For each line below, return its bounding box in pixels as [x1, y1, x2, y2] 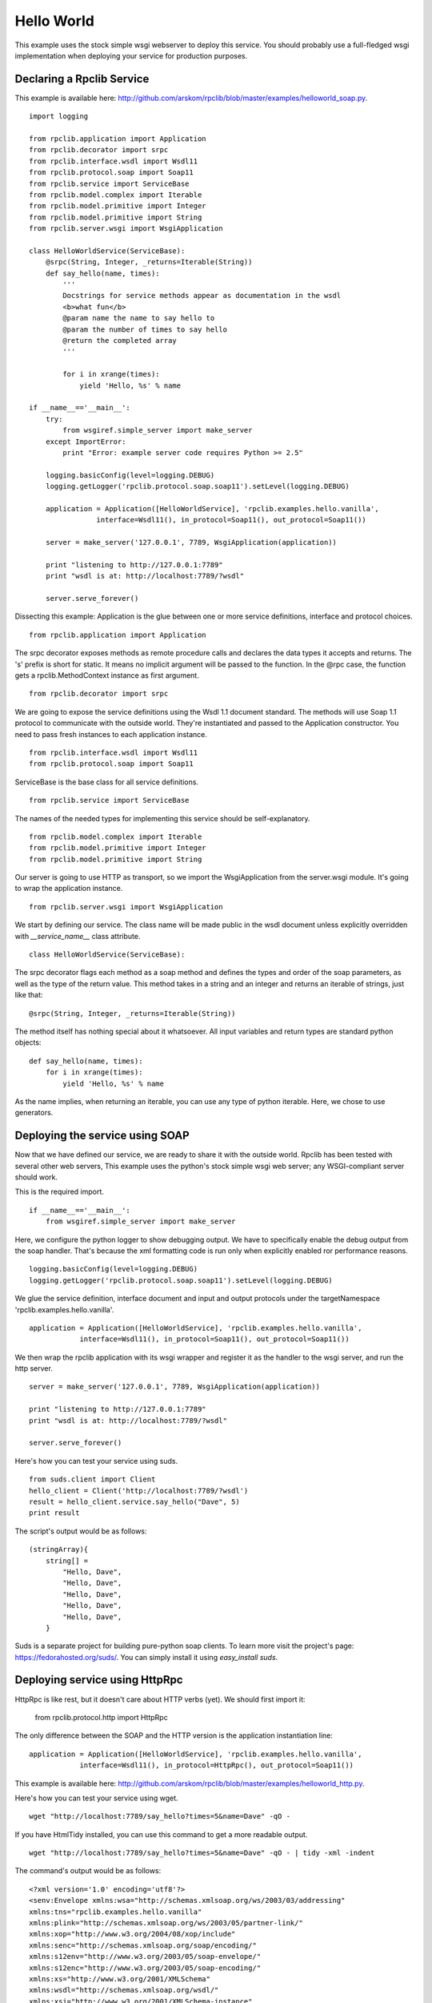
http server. [14, 1364, 54, 1373]
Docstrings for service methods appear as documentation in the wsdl [62, 291, 342, 300]
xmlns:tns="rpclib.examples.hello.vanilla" [29, 1907, 202, 1916]
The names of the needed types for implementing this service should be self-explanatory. [14, 813, 311, 823]
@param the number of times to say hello [62, 324, 228, 334]
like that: [14, 990, 43, 1000]
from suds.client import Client [29, 1475, 156, 1484]
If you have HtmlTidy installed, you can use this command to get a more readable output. [14, 1829, 308, 1839]
